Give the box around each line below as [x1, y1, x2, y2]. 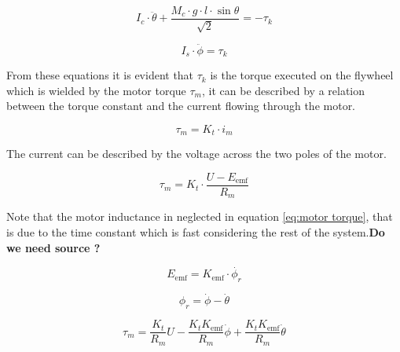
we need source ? [6, 239, 101, 255]
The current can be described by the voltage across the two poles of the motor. [6, 145, 387, 162]
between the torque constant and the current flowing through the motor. [6, 97, 356, 114]
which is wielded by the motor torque [6, 82, 186, 98]
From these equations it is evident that [6, 67, 194, 83]
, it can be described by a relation [202, 82, 365, 98]
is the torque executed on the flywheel [210, 67, 394, 83]
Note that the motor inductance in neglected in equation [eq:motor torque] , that [6, 208, 393, 225]
